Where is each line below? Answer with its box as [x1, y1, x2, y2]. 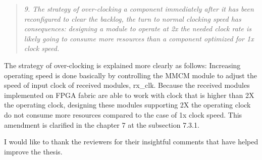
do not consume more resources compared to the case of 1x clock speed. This [4, 109, 242, 120]
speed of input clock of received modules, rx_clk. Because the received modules [4, 80, 250, 90]
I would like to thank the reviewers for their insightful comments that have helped [4, 136, 258, 147]
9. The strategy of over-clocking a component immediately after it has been [24, 4, 254, 14]
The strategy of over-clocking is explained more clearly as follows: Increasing [4, 60, 241, 70]
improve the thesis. [4, 146, 63, 156]
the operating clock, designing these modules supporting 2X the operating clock [4, 99, 251, 110]
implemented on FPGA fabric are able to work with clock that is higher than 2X [4, 89, 254, 100]
